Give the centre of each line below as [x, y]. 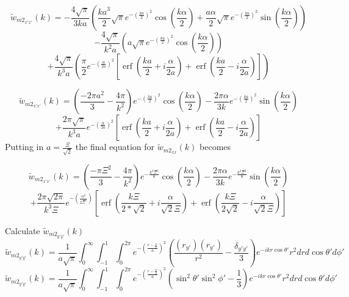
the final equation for [115, 147]
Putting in [24, 147]
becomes [215, 147]
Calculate [23, 230]
